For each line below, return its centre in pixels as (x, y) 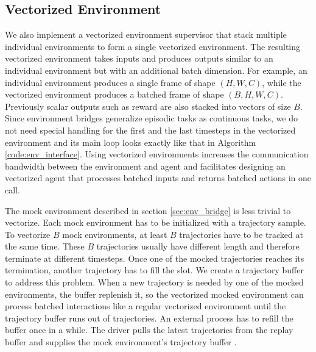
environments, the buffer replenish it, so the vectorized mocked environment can (154, 294)
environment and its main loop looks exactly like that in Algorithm (131, 142)
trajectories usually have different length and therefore (198, 246)
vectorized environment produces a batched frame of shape (114, 94)
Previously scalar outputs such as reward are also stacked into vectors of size (148, 106)
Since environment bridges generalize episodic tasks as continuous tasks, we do (151, 118)
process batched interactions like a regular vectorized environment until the (146, 306)
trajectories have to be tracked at (241, 234)
